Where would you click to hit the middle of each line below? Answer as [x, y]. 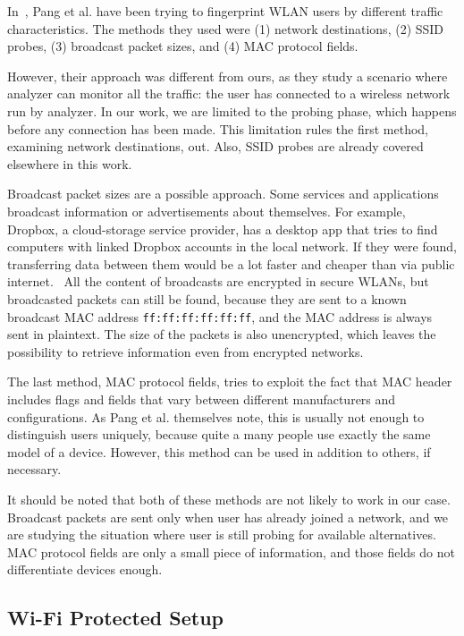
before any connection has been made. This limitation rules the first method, [218, 128]
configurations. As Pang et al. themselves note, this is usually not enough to [216, 416]
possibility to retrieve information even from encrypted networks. [186, 351]
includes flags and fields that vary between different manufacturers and [202, 399]
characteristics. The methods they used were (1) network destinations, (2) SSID [226, 28]
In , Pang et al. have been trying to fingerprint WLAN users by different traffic [225, 11]
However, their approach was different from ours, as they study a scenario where [228, 76]
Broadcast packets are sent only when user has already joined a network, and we [228, 517]
